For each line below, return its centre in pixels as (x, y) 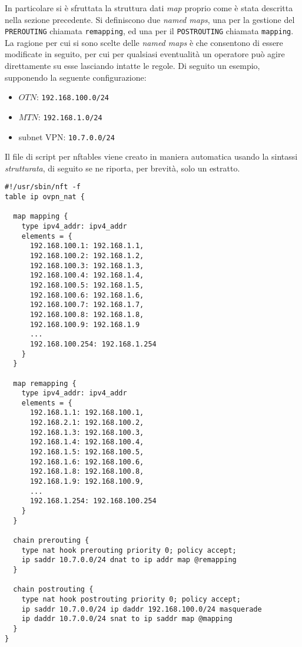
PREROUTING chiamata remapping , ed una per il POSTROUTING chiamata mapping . (149, 31)
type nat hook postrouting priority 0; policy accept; (131, 599)
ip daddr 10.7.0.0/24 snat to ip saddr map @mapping (127, 619)
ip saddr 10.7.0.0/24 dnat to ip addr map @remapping (129, 560)
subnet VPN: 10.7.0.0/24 (67, 136)
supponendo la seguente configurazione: (76, 77)
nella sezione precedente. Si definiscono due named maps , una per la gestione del (150, 19)
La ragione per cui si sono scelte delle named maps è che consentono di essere (144, 42)
